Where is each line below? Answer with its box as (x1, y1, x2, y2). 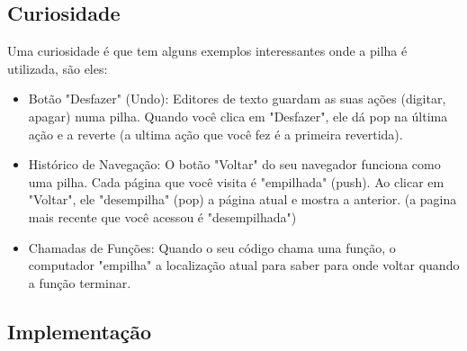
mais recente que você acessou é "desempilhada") (28, 207, 297, 226)
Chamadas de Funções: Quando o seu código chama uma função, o (28, 238, 396, 256)
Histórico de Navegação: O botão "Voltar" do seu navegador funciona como (28, 155, 441, 174)
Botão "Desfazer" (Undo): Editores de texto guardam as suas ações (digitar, (28, 89, 446, 108)
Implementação (7, 317, 152, 345)
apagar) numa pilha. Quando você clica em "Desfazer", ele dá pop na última (28, 106, 448, 125)
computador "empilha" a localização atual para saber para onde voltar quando (28, 256, 460, 274)
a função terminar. (28, 273, 131, 292)
